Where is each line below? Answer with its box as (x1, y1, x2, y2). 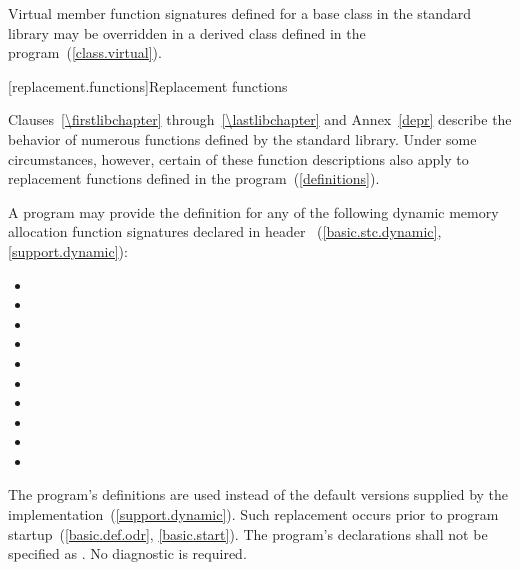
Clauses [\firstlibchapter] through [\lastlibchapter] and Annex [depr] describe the (8, 109, 512, 130)
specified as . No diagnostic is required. (8, 543, 247, 564)
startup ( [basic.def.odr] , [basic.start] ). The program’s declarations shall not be (8, 523, 488, 544)
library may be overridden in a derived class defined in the (8, 22, 366, 43)
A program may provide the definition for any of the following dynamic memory (8, 201, 499, 222)
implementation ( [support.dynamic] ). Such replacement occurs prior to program (8, 504, 499, 525)
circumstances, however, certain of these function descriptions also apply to (8, 148, 469, 169)
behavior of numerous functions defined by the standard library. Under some (8, 128, 477, 149)
